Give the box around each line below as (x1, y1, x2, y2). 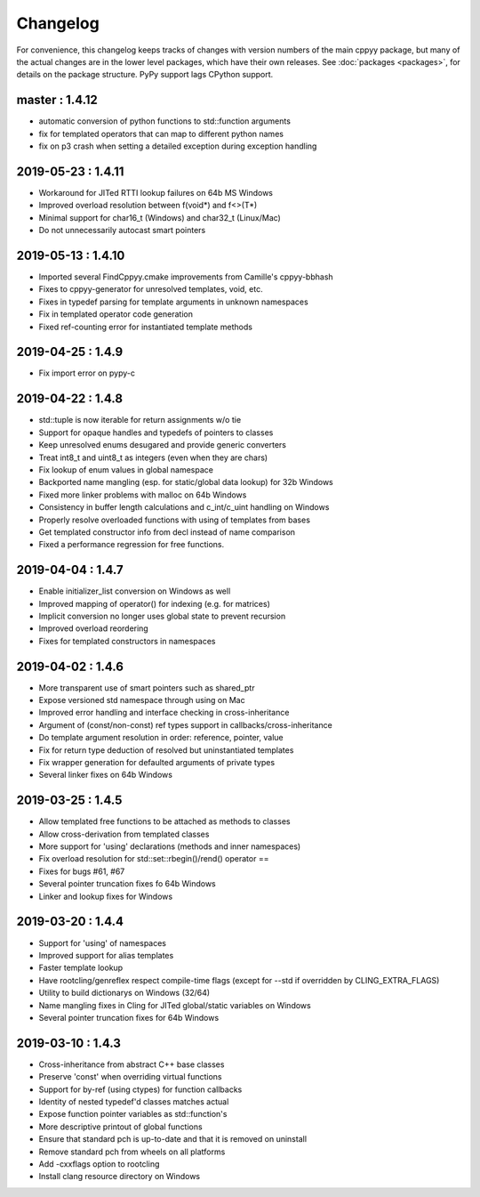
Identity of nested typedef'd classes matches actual (38, 1096, 229, 1107)
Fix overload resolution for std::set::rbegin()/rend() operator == (38, 853, 269, 864)
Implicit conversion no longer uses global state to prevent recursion (38, 611, 286, 621)
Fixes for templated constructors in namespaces (38, 635, 216, 646)
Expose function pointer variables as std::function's (38, 1109, 228, 1120)
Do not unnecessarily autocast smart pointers (38, 225, 206, 236)
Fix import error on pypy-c (38, 368, 135, 378)
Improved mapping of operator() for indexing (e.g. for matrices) (38, 598, 271, 609)
